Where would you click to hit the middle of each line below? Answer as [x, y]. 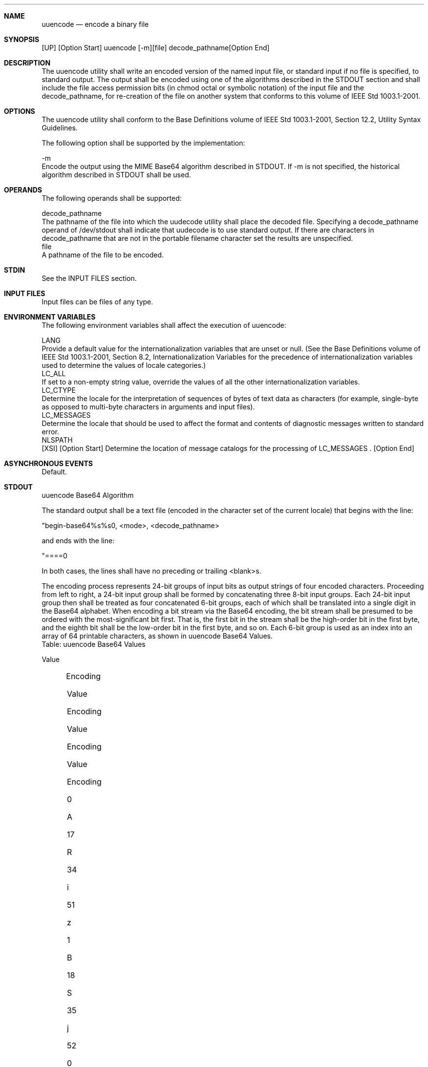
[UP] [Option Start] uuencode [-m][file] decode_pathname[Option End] [156, 48]
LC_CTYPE [59, 390]
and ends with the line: [78, 541]
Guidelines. [60, 128]
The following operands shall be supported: [112, 198]
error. [50, 432]
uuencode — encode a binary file [95, 24]
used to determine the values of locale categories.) [124, 365]
